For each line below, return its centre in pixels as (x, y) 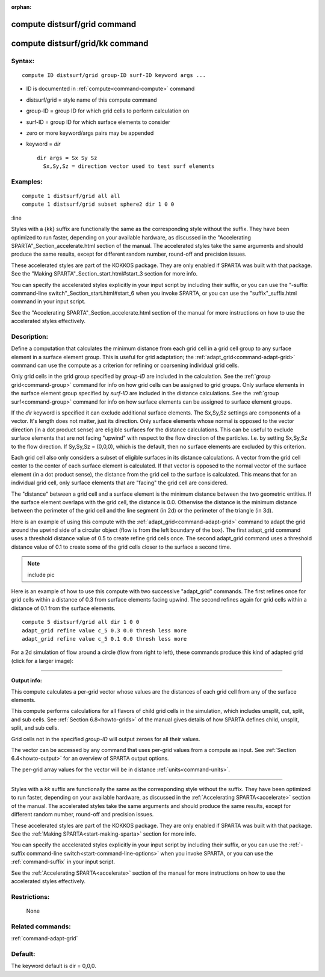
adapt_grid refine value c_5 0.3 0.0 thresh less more (104, 630)
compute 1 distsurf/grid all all (71, 196)
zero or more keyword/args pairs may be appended (90, 133)
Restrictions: (30, 896)
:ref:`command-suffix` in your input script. (63, 862)
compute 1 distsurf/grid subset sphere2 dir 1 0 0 (98, 204)
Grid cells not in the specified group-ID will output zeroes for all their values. (106, 739)
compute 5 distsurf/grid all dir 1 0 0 (81, 622)
